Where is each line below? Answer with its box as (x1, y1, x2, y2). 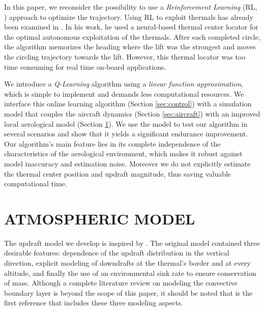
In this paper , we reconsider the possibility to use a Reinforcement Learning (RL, (4, 2, 257, 12)
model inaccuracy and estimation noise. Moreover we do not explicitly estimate (4, 158, 251, 168)
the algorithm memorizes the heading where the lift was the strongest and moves (4, 41, 256, 52)
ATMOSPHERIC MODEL (4, 208, 195, 229)
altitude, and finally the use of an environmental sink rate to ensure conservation (4, 267, 256, 278)
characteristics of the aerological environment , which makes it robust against (4, 148, 243, 159)
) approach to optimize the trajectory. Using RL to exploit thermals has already (4, 11, 254, 22)
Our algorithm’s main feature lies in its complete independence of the (4, 138, 221, 149)
